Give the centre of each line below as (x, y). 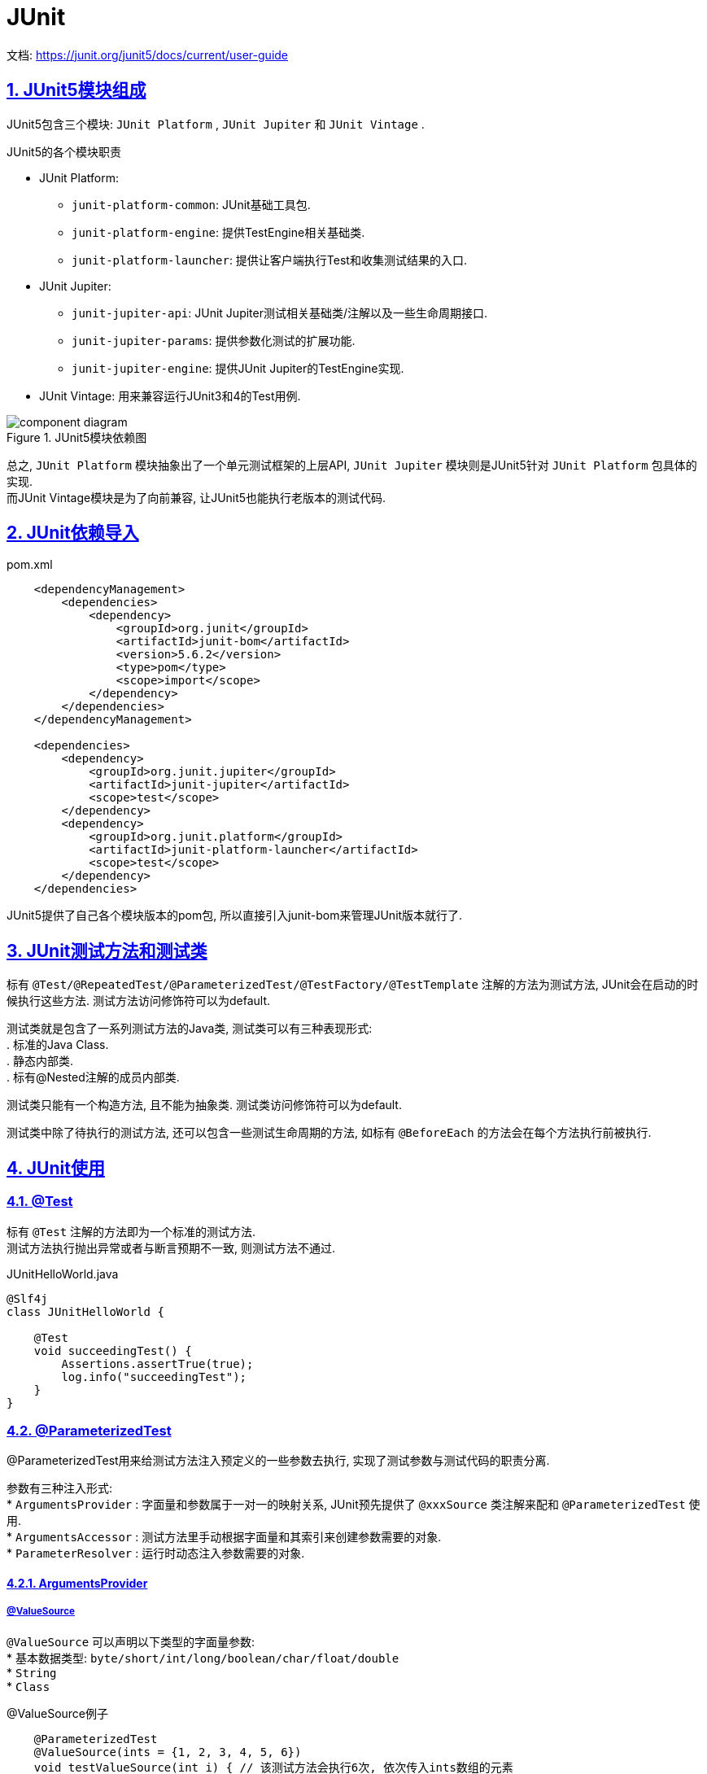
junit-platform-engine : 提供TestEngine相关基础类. (218, 232)
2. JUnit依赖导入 (73, 533)
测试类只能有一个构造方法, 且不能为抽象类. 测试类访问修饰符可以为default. (204, 1105)
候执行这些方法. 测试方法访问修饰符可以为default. (139, 1001)
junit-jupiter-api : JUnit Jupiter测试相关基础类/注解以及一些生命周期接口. (280, 312)
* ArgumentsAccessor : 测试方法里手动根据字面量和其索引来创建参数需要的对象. (224, 1537)
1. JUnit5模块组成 (76, 90)
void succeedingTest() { (113, 1350)
